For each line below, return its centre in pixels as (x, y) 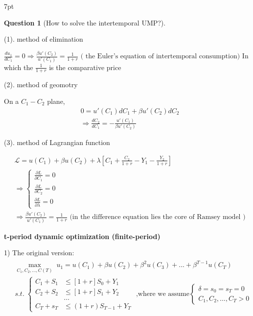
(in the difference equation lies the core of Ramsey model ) (158, 217)
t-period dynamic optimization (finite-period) (82, 236)
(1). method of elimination (44, 39)
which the (19, 67)
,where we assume (162, 294)
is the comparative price (85, 67)
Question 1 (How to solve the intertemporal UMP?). (85, 22)
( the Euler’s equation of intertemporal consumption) (160, 57)
